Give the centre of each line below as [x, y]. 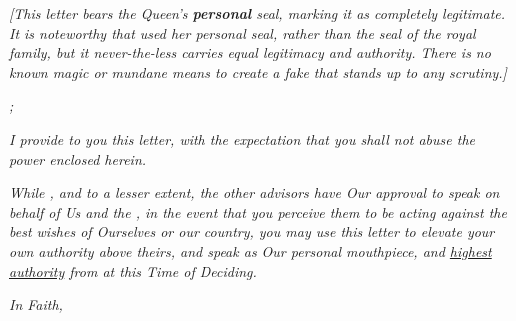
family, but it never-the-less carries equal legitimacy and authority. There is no [250, 52]
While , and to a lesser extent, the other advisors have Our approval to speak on [254, 192]
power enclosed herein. [78, 158]
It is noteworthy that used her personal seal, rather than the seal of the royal [242, 32]
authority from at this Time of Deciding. [133, 270]
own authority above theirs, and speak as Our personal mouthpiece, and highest [250, 250]
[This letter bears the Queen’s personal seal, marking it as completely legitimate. [257, 13]
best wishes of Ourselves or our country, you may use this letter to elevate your [252, 231]
